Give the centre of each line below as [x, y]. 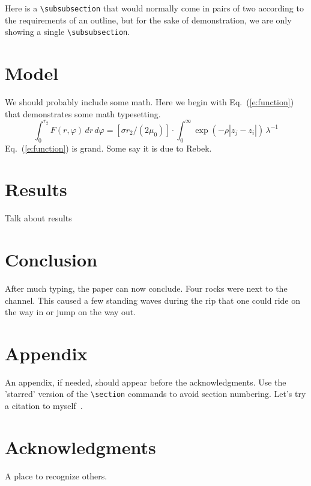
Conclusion [51, 260]
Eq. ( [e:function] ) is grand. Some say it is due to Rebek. [108, 148]
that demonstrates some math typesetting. [83, 113]
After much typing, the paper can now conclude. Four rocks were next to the [146, 288]
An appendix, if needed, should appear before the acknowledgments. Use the [146, 382]
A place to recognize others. [56, 475]
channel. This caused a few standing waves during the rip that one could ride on [152, 300]
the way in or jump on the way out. [71, 312]
